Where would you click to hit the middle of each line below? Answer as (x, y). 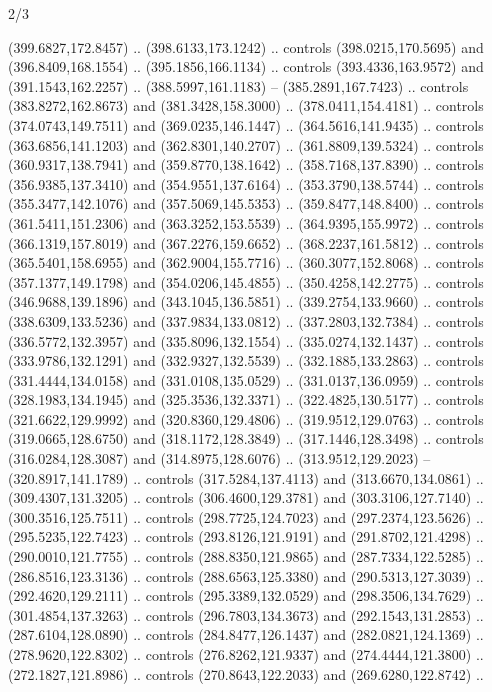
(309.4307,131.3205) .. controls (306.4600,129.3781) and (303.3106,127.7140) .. (246, 497)
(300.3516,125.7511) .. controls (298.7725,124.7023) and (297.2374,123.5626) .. (246, 516)
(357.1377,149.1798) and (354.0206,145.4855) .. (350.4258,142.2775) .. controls (246, 281)
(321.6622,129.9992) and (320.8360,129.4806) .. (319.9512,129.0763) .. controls (246, 418)
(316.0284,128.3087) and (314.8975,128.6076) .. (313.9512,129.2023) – (219, 458)
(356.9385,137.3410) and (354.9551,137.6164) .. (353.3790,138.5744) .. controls (246, 183)
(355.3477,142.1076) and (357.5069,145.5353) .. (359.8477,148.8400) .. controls (246, 203)
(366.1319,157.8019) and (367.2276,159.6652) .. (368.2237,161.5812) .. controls (246, 242)
